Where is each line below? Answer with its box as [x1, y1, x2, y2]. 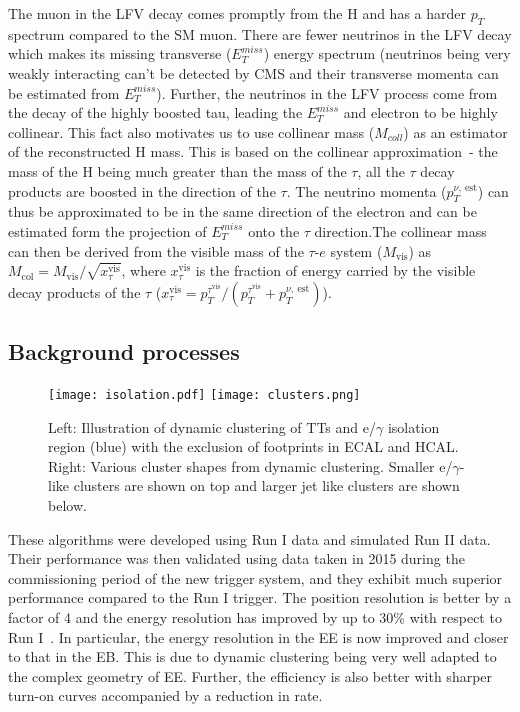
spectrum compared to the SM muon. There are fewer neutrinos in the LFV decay [8, 23, 512, 44]
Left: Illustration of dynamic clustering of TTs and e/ [48, 416, 376, 437]
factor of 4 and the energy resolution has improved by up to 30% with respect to [8, 606, 502, 627]
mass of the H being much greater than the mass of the [8, 160, 347, 181]
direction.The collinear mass [314, 220, 487, 241]
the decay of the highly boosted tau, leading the [8, 102, 303, 123]
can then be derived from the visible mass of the [8, 240, 304, 261]
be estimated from [8, 82, 120, 103]
